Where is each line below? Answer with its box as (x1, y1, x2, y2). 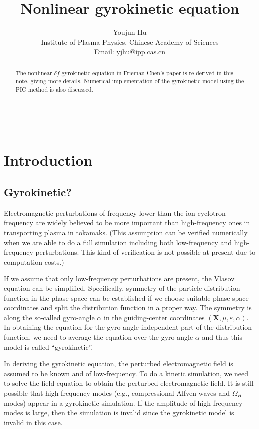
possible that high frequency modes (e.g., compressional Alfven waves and (4, 387, 230, 398)
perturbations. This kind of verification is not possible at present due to (35, 247, 256, 257)
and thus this (202, 331, 243, 342)
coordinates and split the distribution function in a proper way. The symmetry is (4, 302, 252, 313)
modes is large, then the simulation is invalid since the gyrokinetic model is (4, 407, 234, 418)
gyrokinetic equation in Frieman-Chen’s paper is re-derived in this (61, 68, 233, 77)
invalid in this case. (4, 417, 63, 427)
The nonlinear (15, 68, 52, 77)
